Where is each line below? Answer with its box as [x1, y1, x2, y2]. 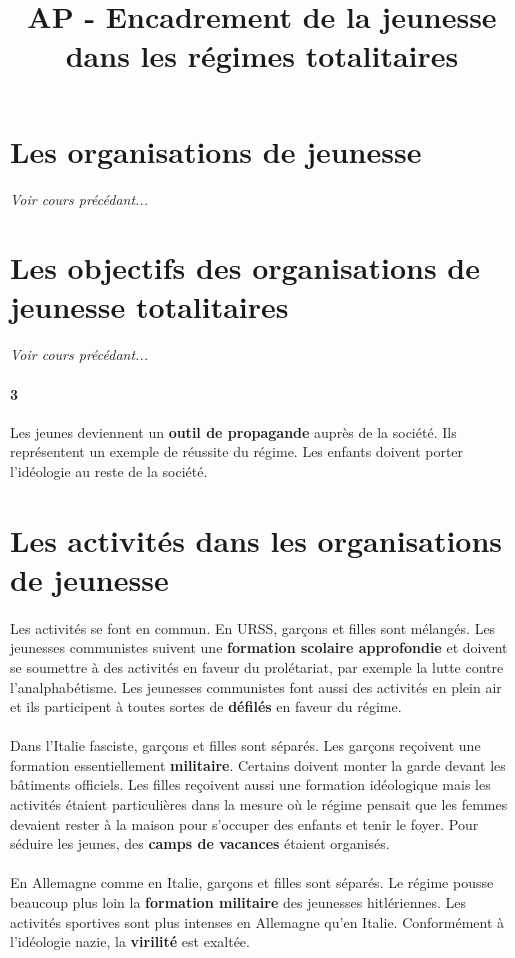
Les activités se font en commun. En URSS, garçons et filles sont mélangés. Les [10, 617, 496, 638]
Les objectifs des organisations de [10, 247, 480, 288]
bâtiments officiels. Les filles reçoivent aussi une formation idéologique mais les [10, 774, 491, 795]
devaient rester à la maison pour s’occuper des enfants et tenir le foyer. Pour [10, 813, 479, 834]
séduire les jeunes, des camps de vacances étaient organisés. [10, 833, 390, 854]
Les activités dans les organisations [10, 519, 503, 560]
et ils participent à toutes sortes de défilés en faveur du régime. [10, 696, 402, 717]
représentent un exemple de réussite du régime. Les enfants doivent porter [10, 441, 464, 462]
